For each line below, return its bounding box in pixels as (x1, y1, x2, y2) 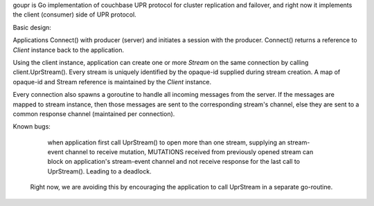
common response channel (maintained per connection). (12, 109, 175, 118)
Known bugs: (12, 122, 51, 131)
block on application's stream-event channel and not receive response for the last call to (47, 158, 301, 166)
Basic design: (12, 23, 52, 31)
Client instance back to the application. (12, 46, 125, 54)
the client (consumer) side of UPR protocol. (12, 10, 136, 19)
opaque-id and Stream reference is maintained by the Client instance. (12, 77, 211, 86)
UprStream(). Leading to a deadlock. (47, 167, 152, 176)
